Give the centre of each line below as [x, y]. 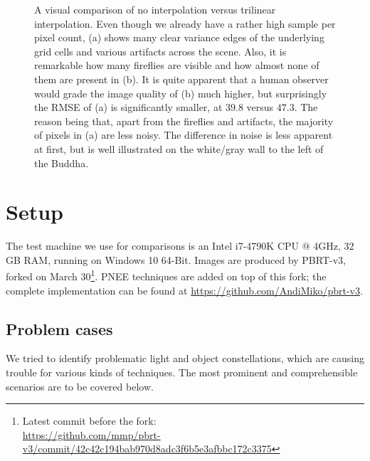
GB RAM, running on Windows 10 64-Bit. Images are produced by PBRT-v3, [176, 259]
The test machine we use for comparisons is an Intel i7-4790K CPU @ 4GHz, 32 [180, 246]
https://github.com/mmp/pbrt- [91, 434]
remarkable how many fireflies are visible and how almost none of [177, 65]
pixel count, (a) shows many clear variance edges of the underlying [179, 37]
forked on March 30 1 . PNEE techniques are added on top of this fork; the [166, 275]
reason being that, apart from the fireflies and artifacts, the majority [184, 121]
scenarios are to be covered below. [80, 386]
